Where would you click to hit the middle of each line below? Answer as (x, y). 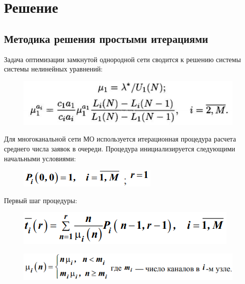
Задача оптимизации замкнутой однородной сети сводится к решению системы (122, 59)
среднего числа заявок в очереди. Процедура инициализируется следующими (120, 148)
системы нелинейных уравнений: (53, 69)
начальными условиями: (40, 158)
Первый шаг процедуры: (41, 200)
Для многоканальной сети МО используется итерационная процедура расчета (120, 139)
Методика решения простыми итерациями (106, 38)
